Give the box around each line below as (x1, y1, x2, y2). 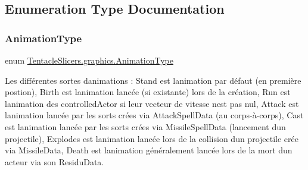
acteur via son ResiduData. (5, 155, 104, 168)
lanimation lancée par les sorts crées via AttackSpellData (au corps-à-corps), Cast (5, 109, 304, 121)
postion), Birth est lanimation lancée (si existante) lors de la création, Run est (5, 86, 291, 98)
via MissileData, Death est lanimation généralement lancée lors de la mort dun (5, 144, 293, 156)
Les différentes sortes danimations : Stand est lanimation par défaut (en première (5, 74, 301, 86)
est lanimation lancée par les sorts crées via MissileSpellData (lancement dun (5, 120, 286, 133)
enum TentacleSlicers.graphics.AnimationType (5, 54, 173, 66)
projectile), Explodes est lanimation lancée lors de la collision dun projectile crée (5, 132, 298, 144)
